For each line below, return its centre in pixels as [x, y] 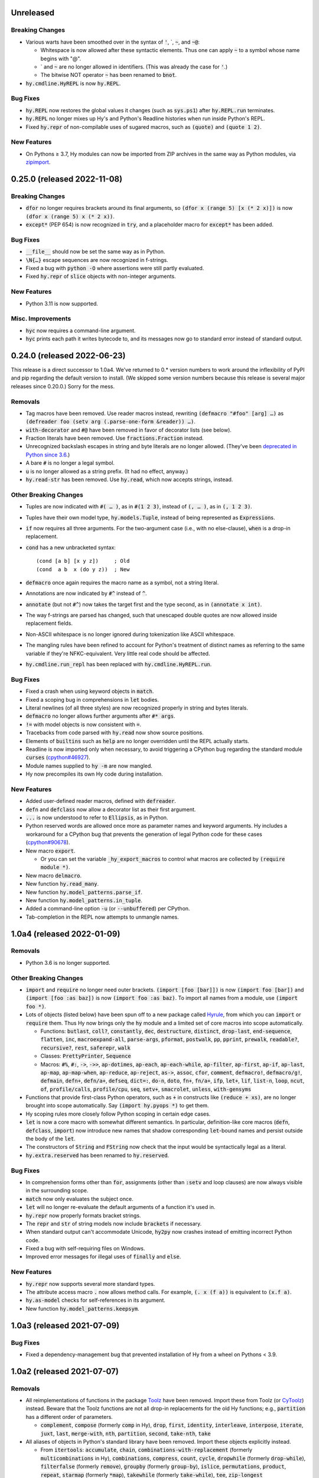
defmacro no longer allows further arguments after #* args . [100, 716]
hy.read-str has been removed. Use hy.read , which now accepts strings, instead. [129, 479]
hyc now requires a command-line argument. [81, 330]
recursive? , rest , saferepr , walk [86, 1048]
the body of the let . [51, 1139]
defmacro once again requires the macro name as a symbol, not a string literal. [122, 582]
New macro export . [51, 851]
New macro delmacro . [54, 876]
